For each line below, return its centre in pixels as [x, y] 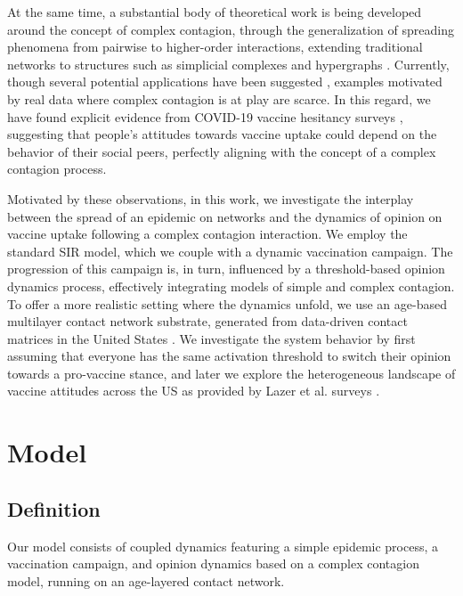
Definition [54, 508]
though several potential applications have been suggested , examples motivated [225, 82]
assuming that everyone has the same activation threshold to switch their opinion [229, 356]
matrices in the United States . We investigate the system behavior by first [211, 338]
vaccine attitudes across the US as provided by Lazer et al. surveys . [194, 391]
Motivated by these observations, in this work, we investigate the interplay [211, 198]
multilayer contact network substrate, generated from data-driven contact [207, 321]
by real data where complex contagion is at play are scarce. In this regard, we [219, 98]
